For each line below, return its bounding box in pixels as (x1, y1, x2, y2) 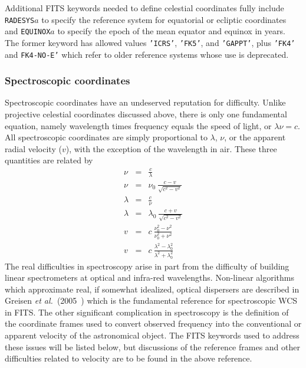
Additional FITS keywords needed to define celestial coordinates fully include (5, 2, 284, 14)
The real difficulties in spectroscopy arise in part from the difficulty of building (5, 259, 289, 272)
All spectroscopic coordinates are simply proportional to (5, 131, 208, 143)
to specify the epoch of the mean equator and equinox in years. (57, 25, 285, 37)
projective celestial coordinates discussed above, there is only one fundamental (5, 108, 287, 120)
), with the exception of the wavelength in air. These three (65, 142, 277, 155)
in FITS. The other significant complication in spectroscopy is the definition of (5, 305, 289, 318)
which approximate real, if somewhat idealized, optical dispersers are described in (5, 282, 300, 295)
